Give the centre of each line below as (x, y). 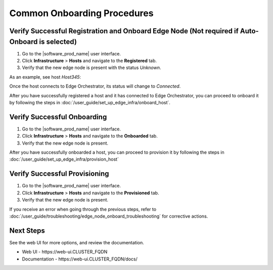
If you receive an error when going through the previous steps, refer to (83, 209)
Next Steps (27, 230)
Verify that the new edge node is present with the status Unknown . (92, 67)
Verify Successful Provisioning (59, 174)
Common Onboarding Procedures (81, 13)
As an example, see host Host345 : (45, 77)
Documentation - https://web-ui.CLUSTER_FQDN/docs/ (80, 259)
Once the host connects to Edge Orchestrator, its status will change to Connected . (95, 86)
